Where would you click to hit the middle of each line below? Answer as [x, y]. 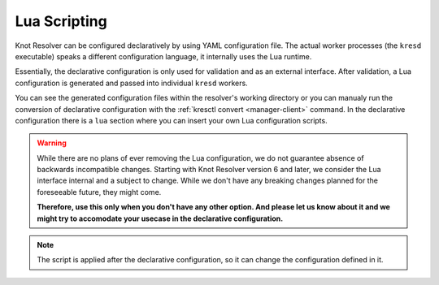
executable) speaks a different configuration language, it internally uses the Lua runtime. [163, 56]
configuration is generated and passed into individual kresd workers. [131, 83]
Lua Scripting [61, 21]
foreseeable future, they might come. [99, 192]
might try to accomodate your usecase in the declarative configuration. [160, 218]
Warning [52, 143]
